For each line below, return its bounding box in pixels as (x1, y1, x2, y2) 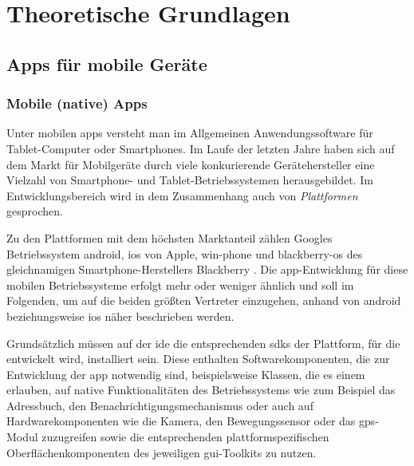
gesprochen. (6, 203, 63, 219)
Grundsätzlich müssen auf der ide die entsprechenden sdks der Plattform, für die (6, 334, 400, 351)
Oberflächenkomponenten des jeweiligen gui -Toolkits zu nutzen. (6, 444, 317, 460)
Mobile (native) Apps (6, 93, 148, 113)
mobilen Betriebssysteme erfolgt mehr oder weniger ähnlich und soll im (6, 276, 354, 293)
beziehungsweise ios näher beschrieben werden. (6, 307, 235, 324)
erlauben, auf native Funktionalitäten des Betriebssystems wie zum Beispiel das (6, 381, 396, 398)
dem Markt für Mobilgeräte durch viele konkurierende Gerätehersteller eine (6, 156, 375, 172)
